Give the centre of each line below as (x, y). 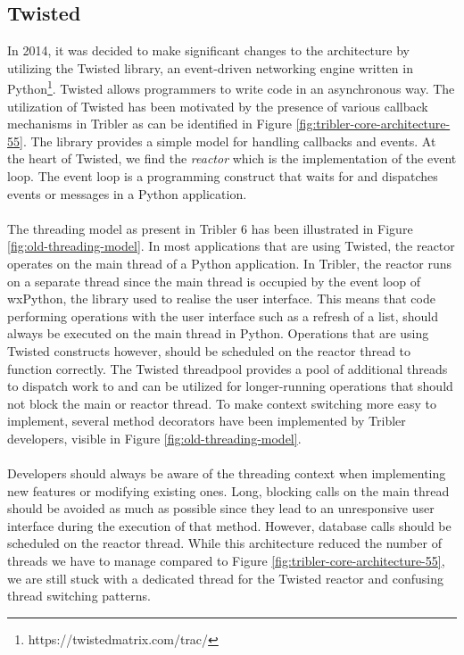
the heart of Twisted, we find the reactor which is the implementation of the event (232, 158)
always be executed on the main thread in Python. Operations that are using (218, 333)
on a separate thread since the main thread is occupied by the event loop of (214, 281)
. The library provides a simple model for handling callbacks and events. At (229, 141)
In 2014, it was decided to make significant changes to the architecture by (208, 50)
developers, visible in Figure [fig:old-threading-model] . (154, 438)
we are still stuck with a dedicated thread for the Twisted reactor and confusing (225, 578)
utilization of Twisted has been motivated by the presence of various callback (218, 106)
